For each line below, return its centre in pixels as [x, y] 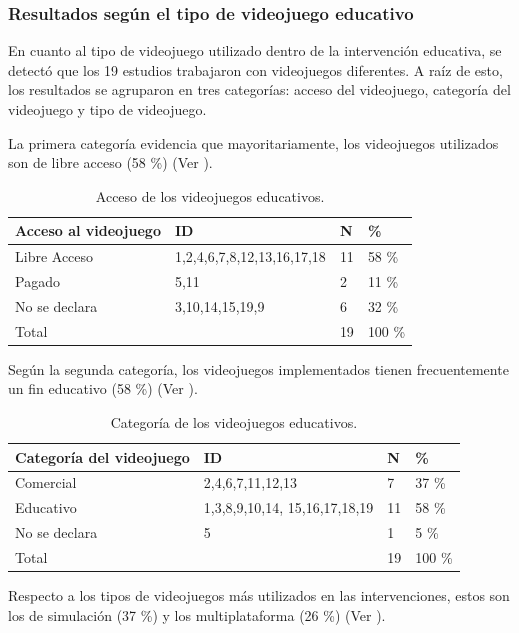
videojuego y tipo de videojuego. [107, 109]
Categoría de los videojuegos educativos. [234, 422]
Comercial [46, 482]
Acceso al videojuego [88, 230]
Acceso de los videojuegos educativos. [210, 195]
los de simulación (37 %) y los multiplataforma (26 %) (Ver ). [197, 614]
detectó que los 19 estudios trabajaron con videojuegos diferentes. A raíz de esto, [255, 69]
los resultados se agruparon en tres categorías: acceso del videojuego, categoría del [259, 89]
